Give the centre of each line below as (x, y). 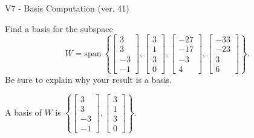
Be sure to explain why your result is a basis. (89, 79)
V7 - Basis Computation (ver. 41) (67, 8)
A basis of (23, 112)
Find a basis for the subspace (59, 28)
